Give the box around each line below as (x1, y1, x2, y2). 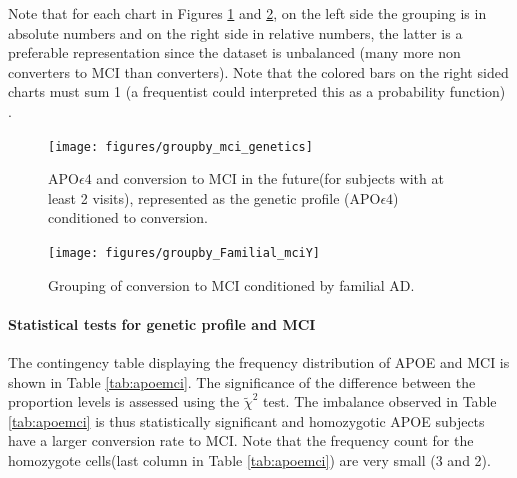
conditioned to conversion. (48, 207, 208, 228)
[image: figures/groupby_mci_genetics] (48, 139, 313, 154)
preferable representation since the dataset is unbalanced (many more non (8, 42, 461, 63)
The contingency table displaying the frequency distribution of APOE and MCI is (8, 352, 510, 373)
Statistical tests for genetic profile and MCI (8, 313, 316, 334)
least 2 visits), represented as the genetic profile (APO (48, 187, 381, 208)
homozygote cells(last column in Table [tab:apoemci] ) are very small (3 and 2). (8, 450, 491, 471)
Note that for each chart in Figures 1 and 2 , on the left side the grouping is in (8, 3, 487, 23)
